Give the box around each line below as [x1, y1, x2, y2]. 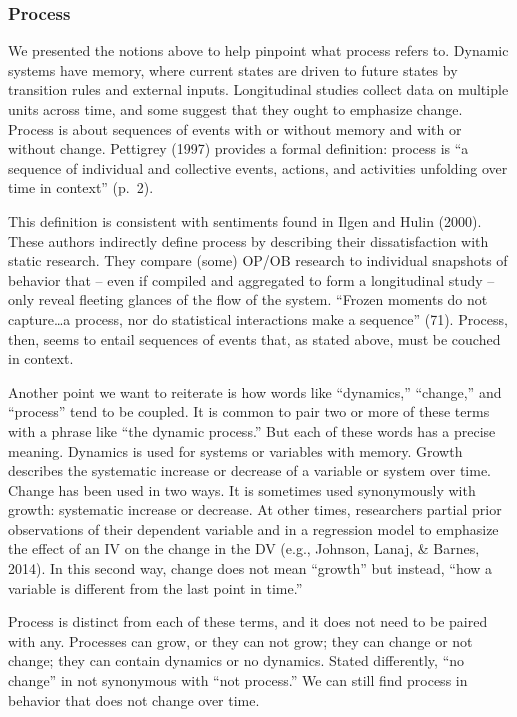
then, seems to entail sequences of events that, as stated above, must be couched [8, 328, 501, 349]
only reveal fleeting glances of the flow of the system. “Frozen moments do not [8, 289, 488, 310]
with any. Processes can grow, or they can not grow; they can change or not [8, 630, 473, 651]
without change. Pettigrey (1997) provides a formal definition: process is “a [8, 138, 469, 159]
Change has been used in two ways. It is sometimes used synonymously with [8, 479, 476, 500]
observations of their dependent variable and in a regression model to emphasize [8, 518, 499, 539]
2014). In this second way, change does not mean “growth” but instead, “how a [8, 558, 493, 579]
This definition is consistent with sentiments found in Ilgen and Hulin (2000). [8, 210, 482, 231]
